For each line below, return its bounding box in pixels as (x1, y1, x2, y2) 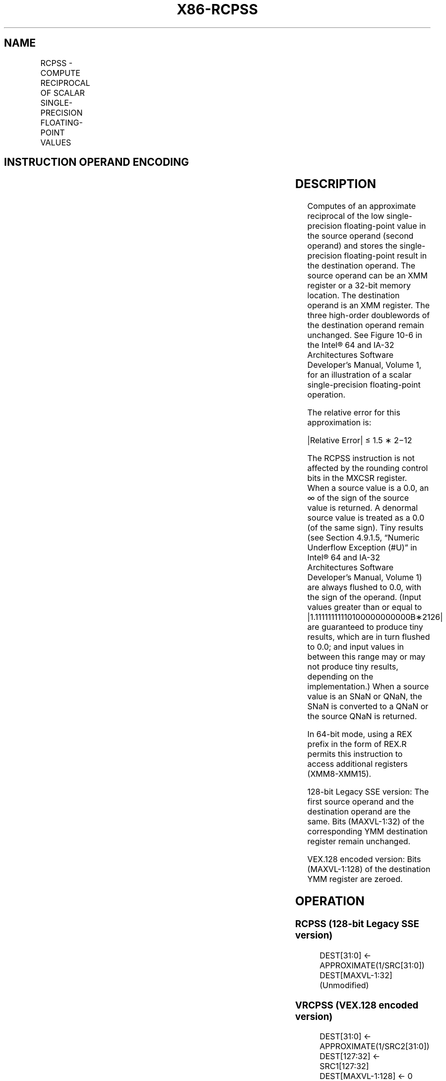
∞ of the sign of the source (307, 493, 409, 503)
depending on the (307, 672, 374, 682)
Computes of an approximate (307, 201, 416, 211)
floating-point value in (344, 221, 426, 231)
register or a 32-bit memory (307, 280, 411, 291)
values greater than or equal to (307, 602, 422, 612)
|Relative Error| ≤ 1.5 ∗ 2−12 (307, 435, 412, 446)
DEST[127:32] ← (319, 1051, 381, 1062)
